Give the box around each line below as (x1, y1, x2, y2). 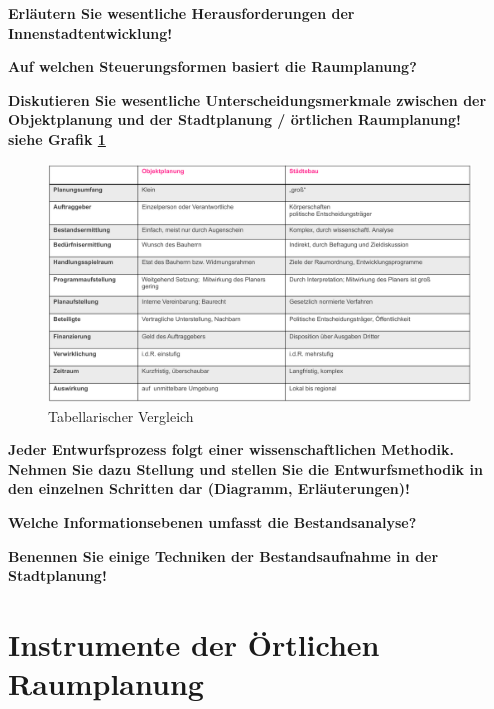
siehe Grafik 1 (8, 128, 106, 149)
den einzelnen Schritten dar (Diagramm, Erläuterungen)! (8, 478, 410, 499)
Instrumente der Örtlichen (8, 624, 380, 664)
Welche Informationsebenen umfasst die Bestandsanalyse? (8, 512, 417, 533)
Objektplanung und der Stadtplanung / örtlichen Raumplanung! (8, 109, 461, 130)
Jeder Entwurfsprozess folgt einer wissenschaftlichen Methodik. (8, 439, 455, 460)
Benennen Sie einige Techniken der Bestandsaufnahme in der (8, 545, 439, 566)
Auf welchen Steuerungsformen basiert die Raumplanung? (8, 56, 417, 77)
